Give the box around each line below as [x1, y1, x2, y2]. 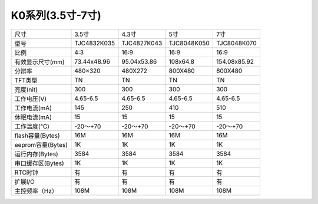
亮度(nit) [14, 85, 38, 94]
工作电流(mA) [14, 104, 52, 112]
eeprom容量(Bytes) [14, 140, 68, 149]
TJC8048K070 [216, 39, 257, 47]
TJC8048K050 [168, 39, 210, 47]
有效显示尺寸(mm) [14, 58, 65, 66]
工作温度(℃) [14, 122, 50, 130]
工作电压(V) [14, 94, 47, 103]
